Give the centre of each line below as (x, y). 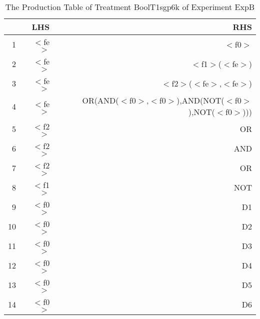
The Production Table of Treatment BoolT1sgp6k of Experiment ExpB (130, 7)
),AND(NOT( (200, 100)
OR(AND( (100, 100)
